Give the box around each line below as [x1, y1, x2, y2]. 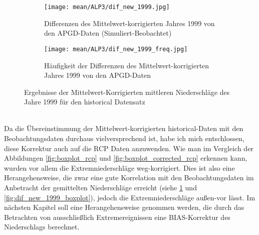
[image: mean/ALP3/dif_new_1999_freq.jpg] [44, 45, 188, 53]
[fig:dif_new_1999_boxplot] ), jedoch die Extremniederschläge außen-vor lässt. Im [4, 192, 255, 202]
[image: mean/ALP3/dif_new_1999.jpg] [44, 4, 170, 11]
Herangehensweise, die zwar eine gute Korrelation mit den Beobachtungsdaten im [4, 172, 254, 183]
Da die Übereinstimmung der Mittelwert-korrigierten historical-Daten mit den [4, 123, 243, 134]
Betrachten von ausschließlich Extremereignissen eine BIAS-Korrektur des [4, 211, 230, 222]
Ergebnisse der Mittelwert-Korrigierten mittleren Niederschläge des [24, 86, 230, 97]
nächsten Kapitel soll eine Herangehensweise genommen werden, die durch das [4, 202, 244, 212]
